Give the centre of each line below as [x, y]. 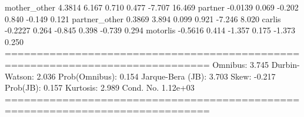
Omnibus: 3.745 [240, 64]
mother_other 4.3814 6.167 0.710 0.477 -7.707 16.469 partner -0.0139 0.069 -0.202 [152, 7]
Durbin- [285, 64]
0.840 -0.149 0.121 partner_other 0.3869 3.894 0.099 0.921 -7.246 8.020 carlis [143, 18]
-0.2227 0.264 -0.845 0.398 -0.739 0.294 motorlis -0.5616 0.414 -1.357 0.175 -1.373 [150, 30]
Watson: [19, 76]
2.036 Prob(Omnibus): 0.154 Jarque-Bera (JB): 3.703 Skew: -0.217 [156, 76]
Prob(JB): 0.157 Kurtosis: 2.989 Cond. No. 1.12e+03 [100, 87]
